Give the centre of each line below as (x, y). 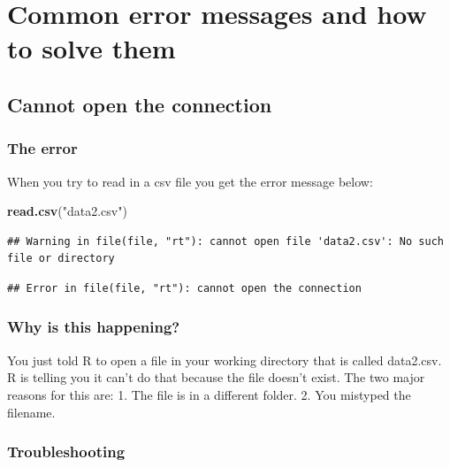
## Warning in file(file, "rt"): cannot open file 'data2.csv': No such (225, 241)
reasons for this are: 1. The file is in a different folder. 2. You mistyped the (209, 394)
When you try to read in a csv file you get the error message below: (190, 181)
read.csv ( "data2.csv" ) (67, 211)
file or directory (61, 259)
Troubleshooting (66, 452)
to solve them (92, 48)
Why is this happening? (94, 327)
